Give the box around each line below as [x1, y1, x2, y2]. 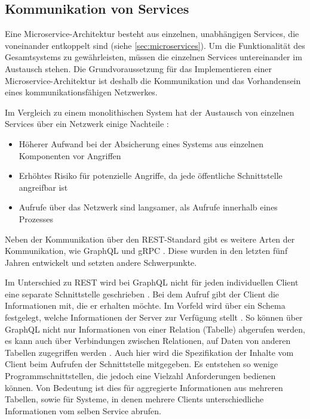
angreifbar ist [19, 181, 68, 193]
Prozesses [19, 212, 54, 225]
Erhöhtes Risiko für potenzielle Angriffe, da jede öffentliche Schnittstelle [19, 169, 283, 182]
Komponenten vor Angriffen [19, 149, 121, 162]
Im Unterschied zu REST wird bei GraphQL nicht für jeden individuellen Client [5, 276, 299, 288]
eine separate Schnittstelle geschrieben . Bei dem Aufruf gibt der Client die [5, 287, 280, 300]
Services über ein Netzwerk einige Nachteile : [5, 117, 169, 130]
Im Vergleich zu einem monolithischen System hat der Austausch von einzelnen [5, 105, 294, 118]
